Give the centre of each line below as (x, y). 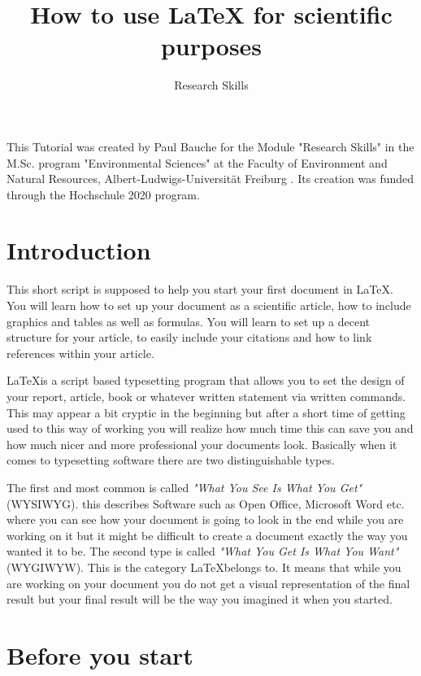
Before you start (100, 654)
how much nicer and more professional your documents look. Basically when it (202, 444)
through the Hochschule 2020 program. (103, 194)
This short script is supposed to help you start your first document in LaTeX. (200, 289)
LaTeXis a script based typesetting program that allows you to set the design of (206, 380)
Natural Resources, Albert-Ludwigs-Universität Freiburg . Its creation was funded (210, 179)
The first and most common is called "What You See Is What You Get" (184, 487)
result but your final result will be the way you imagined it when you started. (200, 599)
